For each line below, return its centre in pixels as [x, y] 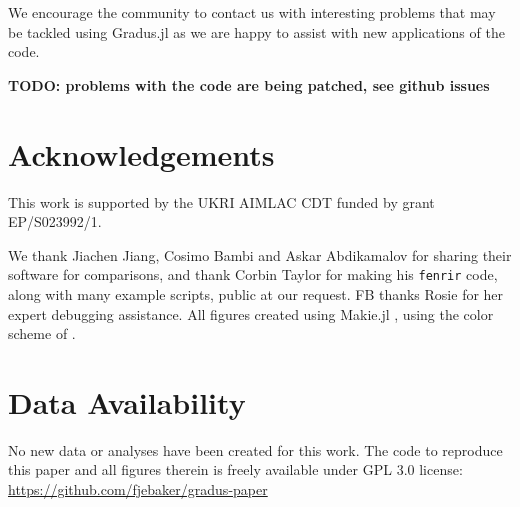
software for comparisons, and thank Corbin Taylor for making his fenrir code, [253, 274]
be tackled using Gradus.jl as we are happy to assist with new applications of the [256, 31]
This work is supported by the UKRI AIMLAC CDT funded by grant [221, 201]
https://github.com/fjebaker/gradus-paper [138, 489]
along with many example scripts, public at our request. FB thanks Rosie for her [256, 293]
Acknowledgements [141, 153]
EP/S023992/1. [55, 221]
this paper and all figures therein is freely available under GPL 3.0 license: [235, 469]
